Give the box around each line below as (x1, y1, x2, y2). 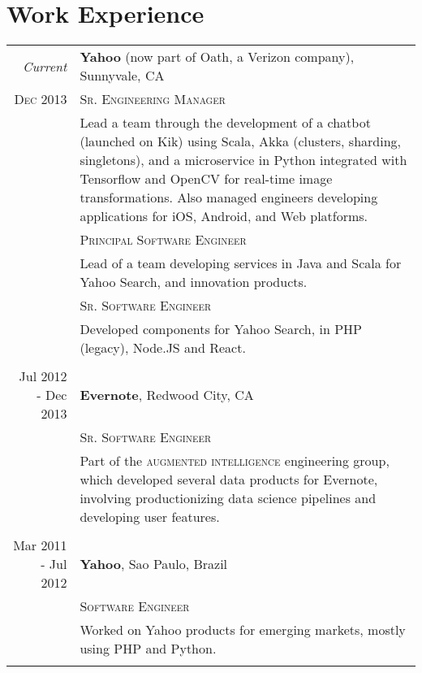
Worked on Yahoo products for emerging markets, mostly (80, 620, 406, 640)
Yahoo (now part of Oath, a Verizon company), (80, 47, 355, 67)
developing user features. (80, 507, 220, 527)
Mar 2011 (13, 536, 67, 555)
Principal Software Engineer (80, 230, 247, 250)
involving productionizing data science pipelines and (80, 488, 377, 508)
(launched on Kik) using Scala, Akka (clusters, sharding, (80, 132, 402, 151)
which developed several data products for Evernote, (80, 470, 378, 489)
